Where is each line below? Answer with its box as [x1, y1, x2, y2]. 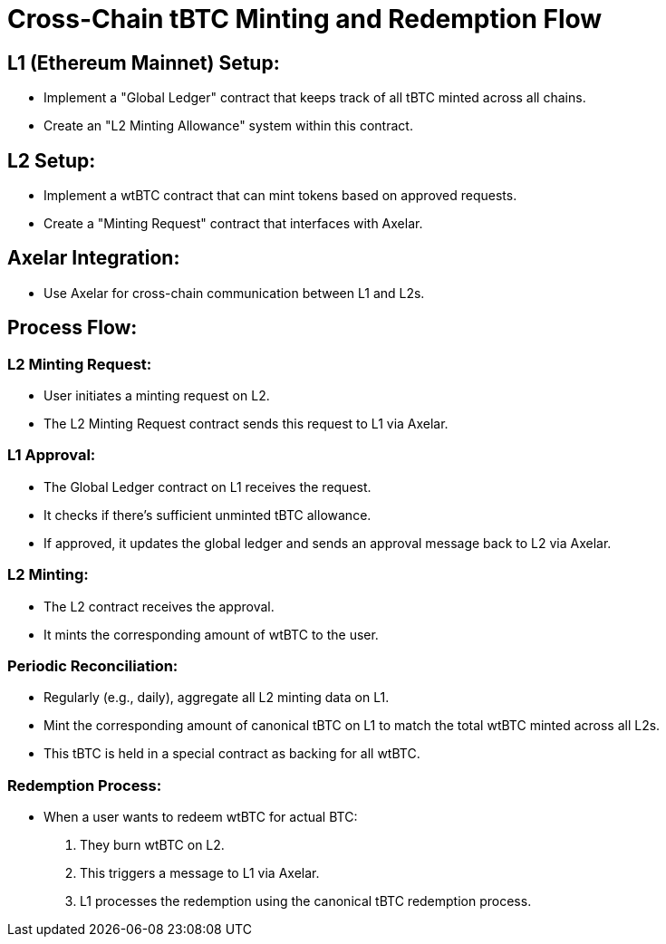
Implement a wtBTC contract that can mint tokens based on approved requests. [43, 188, 517, 204]
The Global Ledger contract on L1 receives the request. [43, 478, 372, 495]
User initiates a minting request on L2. [43, 388, 270, 404]
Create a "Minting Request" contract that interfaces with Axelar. [43, 216, 423, 232]
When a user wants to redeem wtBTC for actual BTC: [43, 809, 358, 825]
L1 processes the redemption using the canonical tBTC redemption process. [80, 893, 532, 910]
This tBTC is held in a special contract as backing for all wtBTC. [43, 746, 420, 762]
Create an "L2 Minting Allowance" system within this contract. [43, 118, 413, 134]
